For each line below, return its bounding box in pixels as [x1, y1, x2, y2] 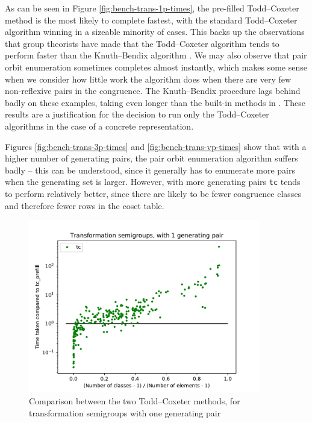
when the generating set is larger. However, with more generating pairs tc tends [5, 175, 301, 188]
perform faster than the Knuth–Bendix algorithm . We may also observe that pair [5, 49, 307, 61]
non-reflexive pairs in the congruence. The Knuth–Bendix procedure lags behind [5, 84, 301, 97]
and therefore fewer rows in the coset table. [5, 199, 164, 211]
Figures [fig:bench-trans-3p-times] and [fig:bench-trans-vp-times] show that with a [5, 140, 307, 152]
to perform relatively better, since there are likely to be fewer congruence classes [5, 187, 302, 199]
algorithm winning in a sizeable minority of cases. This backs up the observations [5, 25, 305, 38]
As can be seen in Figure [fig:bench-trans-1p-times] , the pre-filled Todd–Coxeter [5, 2, 299, 14]
